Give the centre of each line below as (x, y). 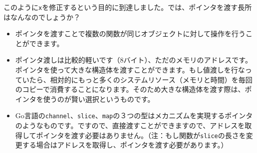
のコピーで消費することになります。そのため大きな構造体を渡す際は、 (130, 89)
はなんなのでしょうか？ (42, 17)
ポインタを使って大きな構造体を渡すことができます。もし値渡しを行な (130, 70)
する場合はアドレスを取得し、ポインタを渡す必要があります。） (125, 145)
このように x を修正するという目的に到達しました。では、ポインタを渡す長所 (128, 7)
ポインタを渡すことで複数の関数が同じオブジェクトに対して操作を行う (130, 34)
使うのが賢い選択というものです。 (99, 99)
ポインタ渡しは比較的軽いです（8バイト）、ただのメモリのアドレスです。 (133, 60)
